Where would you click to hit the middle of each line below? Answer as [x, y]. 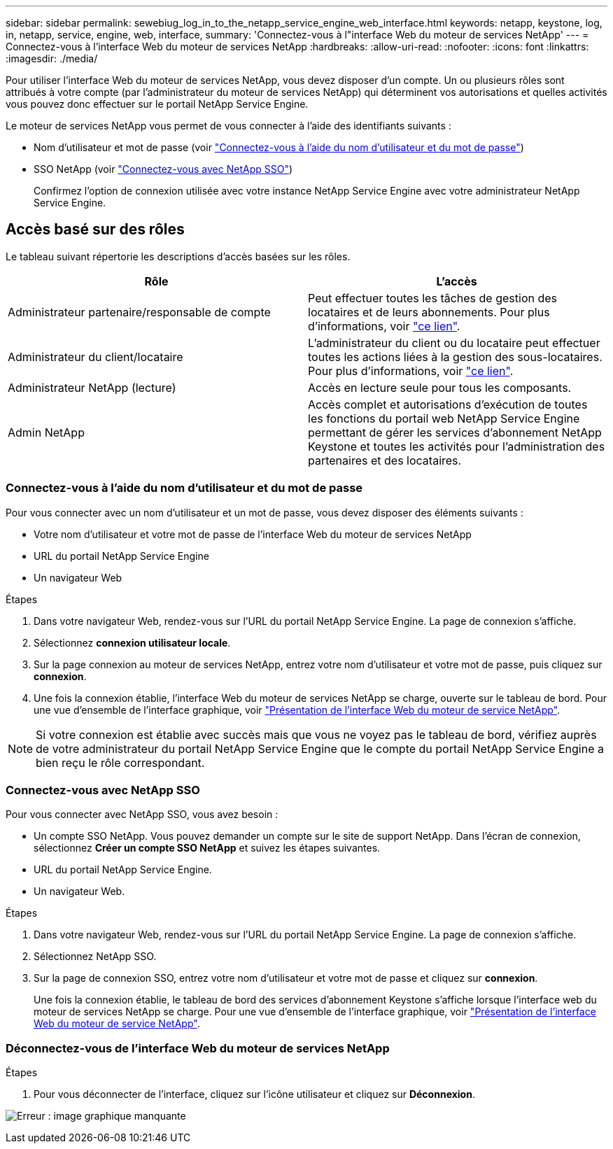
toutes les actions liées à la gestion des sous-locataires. [455, 357]
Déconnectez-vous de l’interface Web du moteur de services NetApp [198, 1048]
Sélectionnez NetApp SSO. [95, 957]
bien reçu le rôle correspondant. [120, 762]
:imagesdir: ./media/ [52, 58]
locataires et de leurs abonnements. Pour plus [429, 312]
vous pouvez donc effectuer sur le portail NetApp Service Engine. [157, 104]
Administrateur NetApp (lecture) [92, 387]
